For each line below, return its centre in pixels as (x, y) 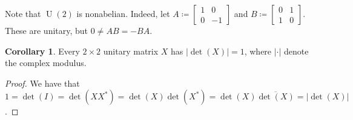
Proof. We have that (42, 83)
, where (258, 51)
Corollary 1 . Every (42, 51)
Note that (23, 13)
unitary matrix (131, 51)
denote (296, 51)
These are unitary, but (47, 30)
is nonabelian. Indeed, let (123, 13)
